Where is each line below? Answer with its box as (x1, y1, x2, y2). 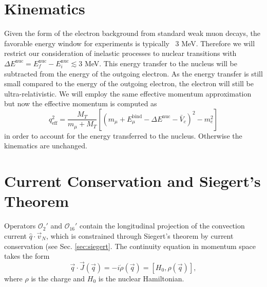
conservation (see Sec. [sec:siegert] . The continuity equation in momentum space (4, 240, 256, 251)
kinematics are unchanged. (4, 140, 87, 151)
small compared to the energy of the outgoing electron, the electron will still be (4, 78, 254, 89)
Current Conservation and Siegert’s (4, 170, 261, 192)
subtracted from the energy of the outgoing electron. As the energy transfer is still (4, 68, 263, 79)
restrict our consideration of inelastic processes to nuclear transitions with (4, 48, 237, 59)
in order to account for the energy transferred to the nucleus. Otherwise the (4, 130, 242, 141)
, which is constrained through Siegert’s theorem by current (46, 230, 234, 241)
